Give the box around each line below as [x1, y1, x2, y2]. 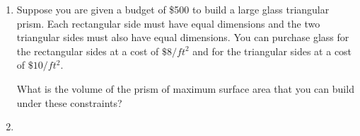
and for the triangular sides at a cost [192, 43, 352, 58]
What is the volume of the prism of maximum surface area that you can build [16, 81, 354, 96]
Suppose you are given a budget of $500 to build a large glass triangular [16, 2, 330, 16]
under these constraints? [16, 95, 122, 110]
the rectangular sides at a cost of [16, 43, 159, 58]
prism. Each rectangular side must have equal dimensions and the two [16, 16, 320, 30]
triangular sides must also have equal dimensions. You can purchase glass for [16, 30, 349, 45]
